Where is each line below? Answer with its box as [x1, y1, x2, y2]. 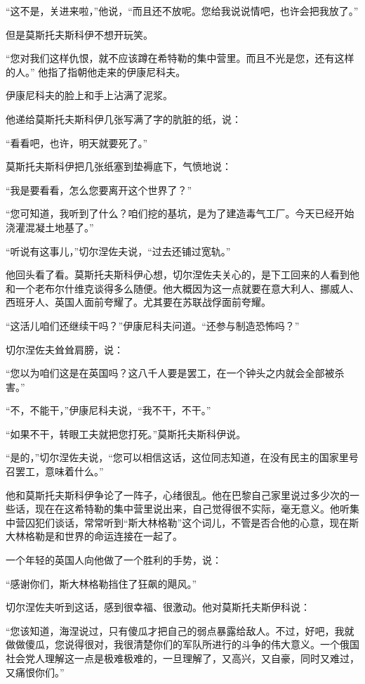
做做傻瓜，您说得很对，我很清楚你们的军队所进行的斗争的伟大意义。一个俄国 [6, 637, 359, 652]
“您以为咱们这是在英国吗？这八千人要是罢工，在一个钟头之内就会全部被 [6, 366, 335, 380]
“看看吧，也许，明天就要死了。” [6, 135, 148, 150]
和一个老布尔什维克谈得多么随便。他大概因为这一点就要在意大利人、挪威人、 [6, 280, 359, 295]
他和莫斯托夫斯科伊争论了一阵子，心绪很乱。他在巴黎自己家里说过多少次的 [6, 487, 350, 502]
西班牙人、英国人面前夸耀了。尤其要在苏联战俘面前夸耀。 [6, 295, 271, 309]
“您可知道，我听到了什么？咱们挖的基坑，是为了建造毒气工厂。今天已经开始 [6, 206, 354, 221]
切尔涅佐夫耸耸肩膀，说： [6, 342, 124, 356]
